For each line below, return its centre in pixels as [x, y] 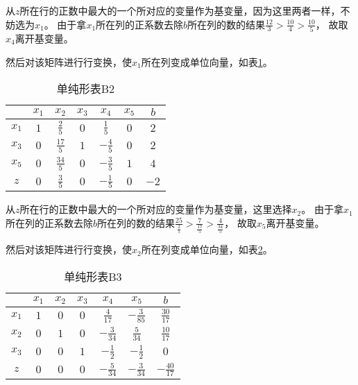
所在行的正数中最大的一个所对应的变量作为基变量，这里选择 [156, 209]
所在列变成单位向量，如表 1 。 [207, 61]
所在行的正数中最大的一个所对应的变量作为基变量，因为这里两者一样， [180, 10]
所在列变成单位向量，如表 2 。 [207, 249]
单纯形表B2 [86, 89]
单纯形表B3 [93, 277]
